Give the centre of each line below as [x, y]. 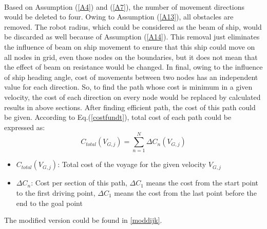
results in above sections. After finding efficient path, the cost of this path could [130, 107]
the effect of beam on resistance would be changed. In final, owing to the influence [133, 67]
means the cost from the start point [202, 183]
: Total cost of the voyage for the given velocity [132, 164]
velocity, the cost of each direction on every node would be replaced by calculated [132, 97]
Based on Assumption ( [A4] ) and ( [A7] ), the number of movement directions [125, 6]
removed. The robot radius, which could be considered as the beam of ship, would [133, 26]
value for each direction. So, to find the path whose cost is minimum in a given [128, 87]
